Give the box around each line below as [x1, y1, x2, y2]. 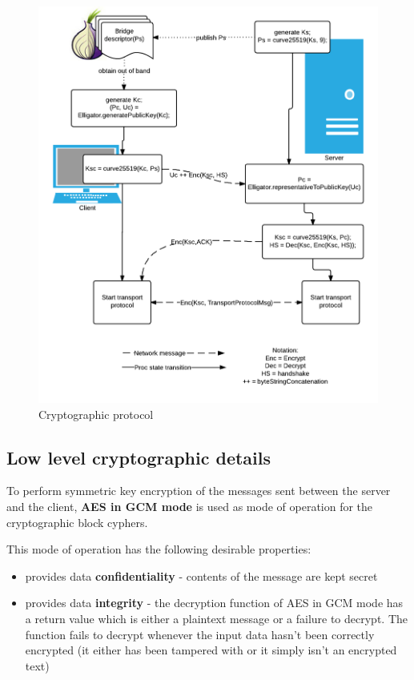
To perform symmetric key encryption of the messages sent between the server [6, 482, 391, 499]
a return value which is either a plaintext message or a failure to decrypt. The [25, 610, 408, 627]
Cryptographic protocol [38, 405, 154, 422]
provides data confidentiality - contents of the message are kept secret [25, 567, 378, 584]
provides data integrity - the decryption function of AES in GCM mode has [25, 594, 404, 611]
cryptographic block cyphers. [6, 513, 148, 530]
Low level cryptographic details [6, 445, 271, 469]
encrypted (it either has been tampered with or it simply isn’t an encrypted [25, 642, 397, 658]
